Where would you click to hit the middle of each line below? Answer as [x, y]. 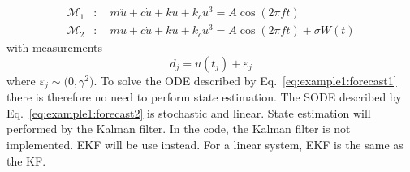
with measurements [55, 47]
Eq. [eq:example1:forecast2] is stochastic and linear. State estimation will [189, 112]
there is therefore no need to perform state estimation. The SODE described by [204, 97]
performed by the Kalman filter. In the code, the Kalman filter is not [179, 129]
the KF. [26, 160]
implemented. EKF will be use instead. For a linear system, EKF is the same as [205, 145]
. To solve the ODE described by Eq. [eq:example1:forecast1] [245, 80]
